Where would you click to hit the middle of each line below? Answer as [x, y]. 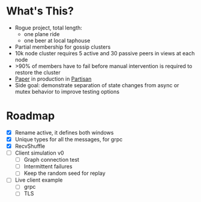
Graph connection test [52, 160]
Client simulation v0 [39, 153]
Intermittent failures [48, 167]
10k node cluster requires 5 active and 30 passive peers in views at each [105, 53]
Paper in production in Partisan [53, 79]
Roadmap [31, 116]
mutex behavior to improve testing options [67, 91]
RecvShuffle [30, 146]
